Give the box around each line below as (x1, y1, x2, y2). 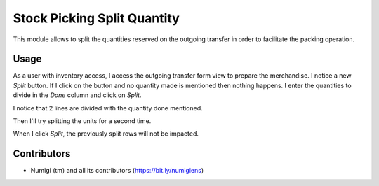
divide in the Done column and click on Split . (13, 91, 142, 99)
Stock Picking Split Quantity (13, 10, 180, 26)
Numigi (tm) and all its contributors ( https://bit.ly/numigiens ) (30, 166, 204, 175)
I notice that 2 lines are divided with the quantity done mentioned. (13, 103, 203, 112)
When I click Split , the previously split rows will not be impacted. (13, 129, 199, 138)
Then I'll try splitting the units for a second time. (13, 117, 152, 125)
